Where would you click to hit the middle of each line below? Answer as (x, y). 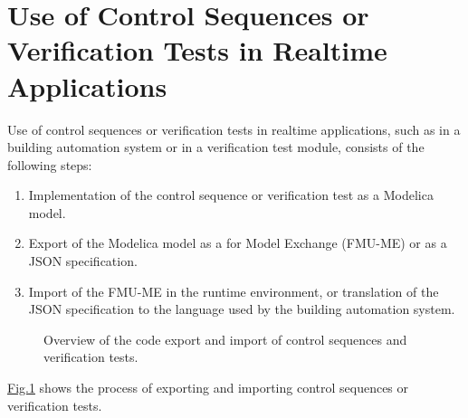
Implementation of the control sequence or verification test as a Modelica (231, 195)
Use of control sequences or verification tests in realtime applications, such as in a (234, 129)
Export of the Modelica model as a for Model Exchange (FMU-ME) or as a (238, 243)
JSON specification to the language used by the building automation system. (242, 309)
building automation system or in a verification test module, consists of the (216, 147)
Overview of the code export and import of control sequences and (225, 339)
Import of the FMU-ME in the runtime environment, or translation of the (234, 291)
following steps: (50, 164)
